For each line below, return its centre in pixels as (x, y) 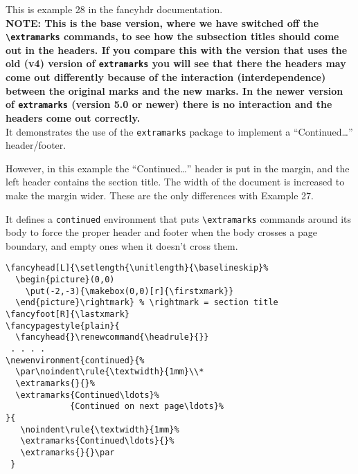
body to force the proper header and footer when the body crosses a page (162, 232)
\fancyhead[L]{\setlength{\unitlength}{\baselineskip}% (137, 268)
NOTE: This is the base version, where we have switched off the (162, 22)
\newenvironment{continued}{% (75, 360)
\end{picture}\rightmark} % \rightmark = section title (147, 303)
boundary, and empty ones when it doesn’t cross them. (122, 245)
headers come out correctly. (73, 117)
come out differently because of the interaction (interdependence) (166, 77)
